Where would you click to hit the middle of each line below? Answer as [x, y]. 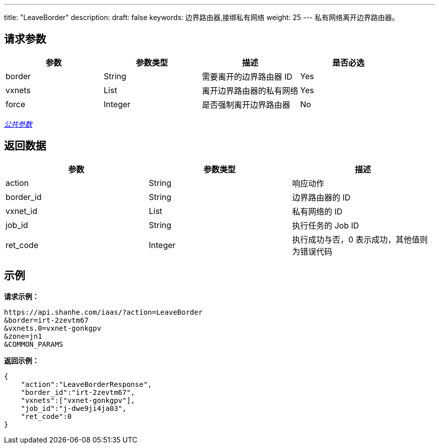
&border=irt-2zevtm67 [46, 320]
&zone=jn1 [23, 336]
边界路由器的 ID [321, 197]
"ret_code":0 [46, 416]
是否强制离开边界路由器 [246, 104]
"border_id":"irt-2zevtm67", [78, 392]
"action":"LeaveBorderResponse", [86, 384]
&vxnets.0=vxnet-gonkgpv [53, 328]
